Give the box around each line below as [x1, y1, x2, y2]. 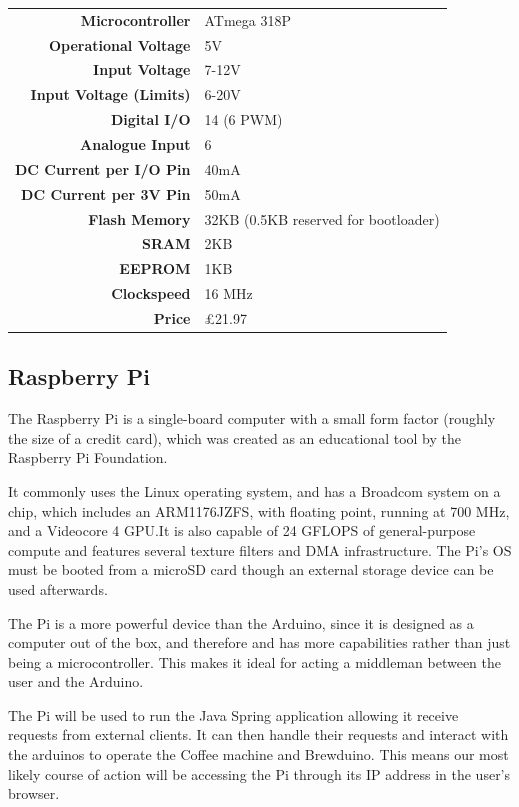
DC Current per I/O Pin [15, 158, 191, 179]
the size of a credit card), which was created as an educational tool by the [8, 427, 461, 448]
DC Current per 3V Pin [21, 183, 191, 204]
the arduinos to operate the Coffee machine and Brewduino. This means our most [8, 744, 509, 765]
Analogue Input [80, 133, 191, 154]
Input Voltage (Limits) [30, 84, 191, 105]
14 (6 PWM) [204, 109, 283, 130]
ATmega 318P [204, 9, 292, 30]
